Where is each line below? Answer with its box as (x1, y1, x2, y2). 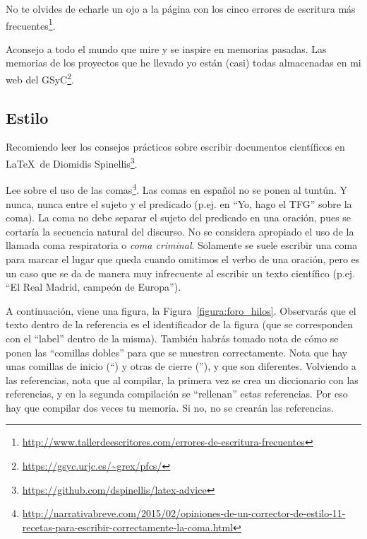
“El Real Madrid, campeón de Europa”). (6, 279, 181, 294)
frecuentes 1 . (6, 16, 56, 33)
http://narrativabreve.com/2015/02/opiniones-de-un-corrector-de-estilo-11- (22, 506, 346, 521)
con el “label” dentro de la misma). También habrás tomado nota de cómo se (6, 330, 339, 345)
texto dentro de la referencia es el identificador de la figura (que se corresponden (6, 317, 354, 332)
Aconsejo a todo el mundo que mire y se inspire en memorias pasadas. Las (6, 41, 327, 56)
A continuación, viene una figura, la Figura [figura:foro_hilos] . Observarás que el (6, 303, 356, 318)
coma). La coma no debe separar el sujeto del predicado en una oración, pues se (6, 210, 351, 225)
